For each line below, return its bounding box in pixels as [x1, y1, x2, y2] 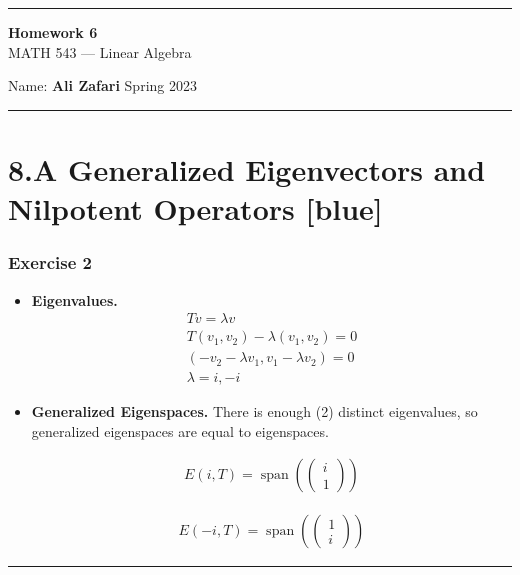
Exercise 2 [8, 250, 92, 275]
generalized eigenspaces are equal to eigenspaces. [31, 420, 329, 441]
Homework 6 [8, 22, 98, 42]
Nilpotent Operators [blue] [8, 188, 383, 229]
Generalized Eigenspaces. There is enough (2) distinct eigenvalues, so [31, 401, 478, 422]
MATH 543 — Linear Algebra [8, 41, 192, 62]
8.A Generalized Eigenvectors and [8, 148, 486, 189]
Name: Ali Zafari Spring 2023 [8, 75, 197, 96]
